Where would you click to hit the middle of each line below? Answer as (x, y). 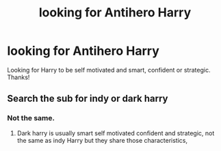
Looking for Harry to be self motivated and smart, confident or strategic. (109, 70)
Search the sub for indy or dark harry (88, 99)
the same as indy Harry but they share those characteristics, (102, 140)
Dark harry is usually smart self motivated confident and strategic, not (116, 133)
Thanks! (18, 77)
